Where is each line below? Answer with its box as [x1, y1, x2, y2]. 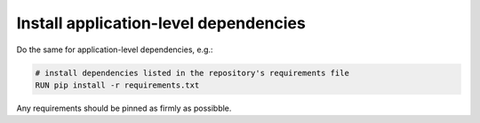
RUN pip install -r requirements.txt [35, 80, 200, 90]
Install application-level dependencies [16, 13, 306, 33]
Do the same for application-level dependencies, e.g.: [16, 44, 213, 55]
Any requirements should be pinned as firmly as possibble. [16, 103, 232, 113]
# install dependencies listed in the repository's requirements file [35, 67, 350, 78]
